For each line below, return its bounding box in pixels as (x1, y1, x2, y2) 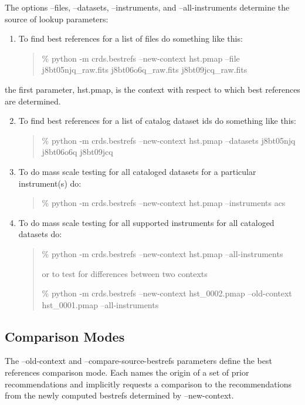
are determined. (5, 95, 61, 107)
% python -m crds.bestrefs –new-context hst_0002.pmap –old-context (42, 287, 292, 299)
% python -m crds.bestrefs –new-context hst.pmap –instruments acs (42, 197, 286, 209)
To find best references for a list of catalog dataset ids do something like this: (18, 114, 296, 127)
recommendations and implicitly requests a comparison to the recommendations (5, 377, 292, 390)
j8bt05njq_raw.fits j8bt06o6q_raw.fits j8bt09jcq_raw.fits (42, 63, 248, 76)
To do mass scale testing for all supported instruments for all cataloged (18, 216, 274, 228)
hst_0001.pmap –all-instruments (42, 298, 159, 310)
